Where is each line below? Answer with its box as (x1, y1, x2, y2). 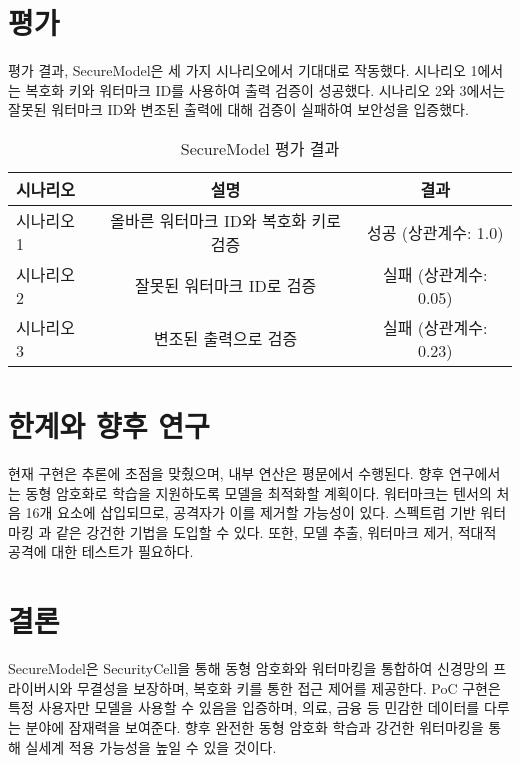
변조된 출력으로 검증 (154, 327, 298, 351)
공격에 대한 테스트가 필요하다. (8, 541, 194, 562)
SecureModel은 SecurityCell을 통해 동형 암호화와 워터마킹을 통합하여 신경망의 (8, 658, 489, 679)
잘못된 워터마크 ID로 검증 (134, 274, 317, 298)
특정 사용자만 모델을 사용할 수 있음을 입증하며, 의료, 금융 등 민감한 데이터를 (8, 697, 480, 718)
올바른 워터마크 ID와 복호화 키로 (110, 208, 341, 232)
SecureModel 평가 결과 (180, 136, 340, 160)
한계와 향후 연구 (8, 405, 210, 446)
